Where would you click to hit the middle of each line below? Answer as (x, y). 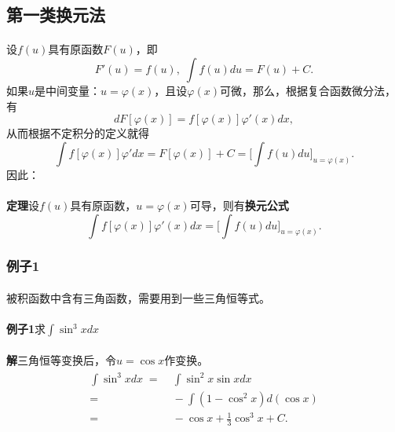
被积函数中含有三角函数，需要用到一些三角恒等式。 (138, 297)
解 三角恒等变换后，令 (61, 359)
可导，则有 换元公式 (239, 205)
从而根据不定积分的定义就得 (78, 133)
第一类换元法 (56, 15)
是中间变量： (68, 90)
